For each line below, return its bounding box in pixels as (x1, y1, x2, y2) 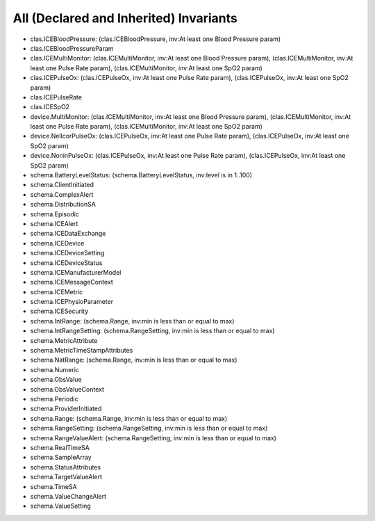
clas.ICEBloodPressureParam (30, 44, 114, 52)
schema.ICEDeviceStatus (30, 258, 103, 267)
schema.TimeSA (30, 482, 78, 490)
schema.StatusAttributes (30, 463, 101, 471)
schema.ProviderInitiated (30, 404, 102, 413)
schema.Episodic (30, 209, 80, 218)
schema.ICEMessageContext (30, 278, 114, 287)
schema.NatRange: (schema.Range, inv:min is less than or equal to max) (30, 355, 237, 364)
